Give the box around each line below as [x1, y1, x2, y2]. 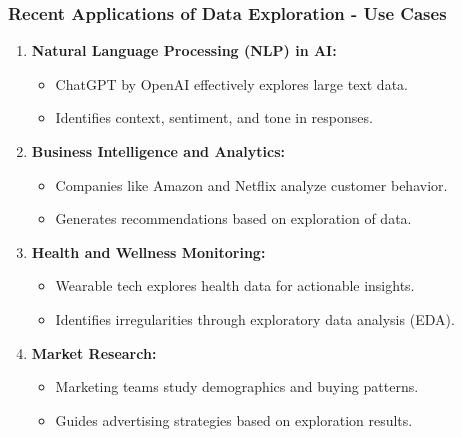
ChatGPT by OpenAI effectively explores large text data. [55, 73, 408, 94]
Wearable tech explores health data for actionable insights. [55, 275, 415, 296]
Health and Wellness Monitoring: [31, 241, 266, 262]
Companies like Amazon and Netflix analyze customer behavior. [55, 174, 448, 195]
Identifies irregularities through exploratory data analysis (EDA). [55, 308, 455, 329]
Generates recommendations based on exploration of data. [55, 208, 412, 229]
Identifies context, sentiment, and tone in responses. [55, 107, 373, 128]
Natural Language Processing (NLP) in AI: [31, 40, 337, 61]
